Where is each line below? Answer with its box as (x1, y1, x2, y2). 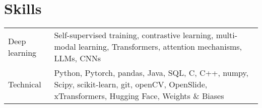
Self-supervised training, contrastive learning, (54, 29, 214, 41)
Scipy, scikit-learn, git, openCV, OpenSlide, (54, 78, 208, 90)
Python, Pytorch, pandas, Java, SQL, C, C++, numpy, (54, 67, 249, 79)
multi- (216, 29, 238, 41)
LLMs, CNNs (54, 52, 101, 64)
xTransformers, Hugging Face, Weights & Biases (54, 90, 224, 102)
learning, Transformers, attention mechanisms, (78, 41, 242, 53)
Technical (8, 78, 41, 90)
